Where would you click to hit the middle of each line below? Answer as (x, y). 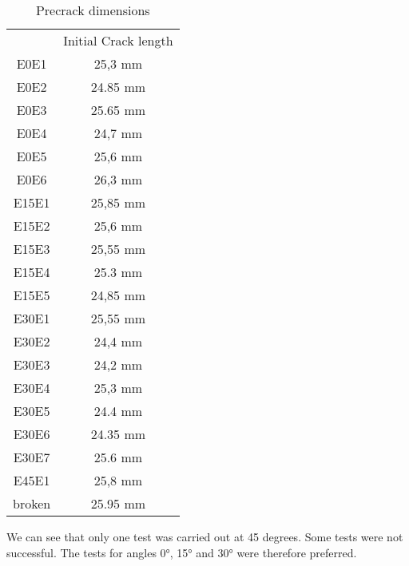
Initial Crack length (118, 40)
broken (32, 503)
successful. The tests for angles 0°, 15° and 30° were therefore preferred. (182, 552)
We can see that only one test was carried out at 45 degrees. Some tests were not (205, 536)
